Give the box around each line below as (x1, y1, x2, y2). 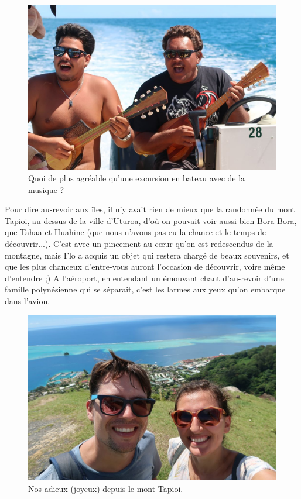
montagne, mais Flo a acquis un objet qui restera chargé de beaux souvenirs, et (5, 249, 289, 261)
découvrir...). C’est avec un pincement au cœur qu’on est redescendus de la (5, 237, 273, 249)
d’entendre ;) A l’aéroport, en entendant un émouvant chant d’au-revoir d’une (5, 271, 284, 284)
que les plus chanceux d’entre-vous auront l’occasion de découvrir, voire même (5, 260, 285, 273)
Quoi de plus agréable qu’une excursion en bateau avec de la (28, 171, 245, 184)
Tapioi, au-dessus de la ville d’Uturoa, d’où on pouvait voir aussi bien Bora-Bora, (5, 214, 297, 226)
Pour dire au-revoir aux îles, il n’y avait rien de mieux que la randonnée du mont (5, 203, 295, 215)
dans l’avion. (5, 294, 50, 307)
